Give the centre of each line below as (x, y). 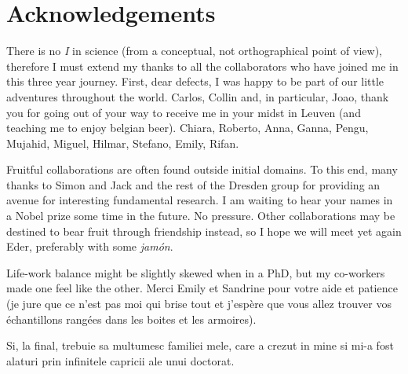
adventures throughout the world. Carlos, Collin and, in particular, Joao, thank (198, 96)
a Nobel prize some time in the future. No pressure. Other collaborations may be (201, 216)
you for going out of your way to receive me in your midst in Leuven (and (184, 112)
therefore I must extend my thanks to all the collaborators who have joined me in (202, 66)
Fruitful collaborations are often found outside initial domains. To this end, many (202, 169)
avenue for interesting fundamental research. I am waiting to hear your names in (200, 200)
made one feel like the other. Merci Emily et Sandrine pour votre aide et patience (202, 288)
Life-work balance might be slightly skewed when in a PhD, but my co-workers (196, 272)
